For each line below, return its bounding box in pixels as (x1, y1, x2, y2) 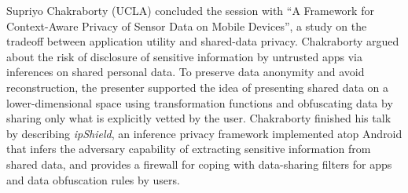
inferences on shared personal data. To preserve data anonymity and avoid (6, 64, 365, 80)
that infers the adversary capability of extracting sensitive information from (6, 140, 371, 157)
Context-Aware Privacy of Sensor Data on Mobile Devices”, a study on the (6, 17, 367, 34)
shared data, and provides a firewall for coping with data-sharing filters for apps (6, 155, 392, 172)
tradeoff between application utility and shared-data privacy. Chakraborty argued (6, 33, 399, 49)
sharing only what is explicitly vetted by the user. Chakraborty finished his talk (6, 110, 391, 126)
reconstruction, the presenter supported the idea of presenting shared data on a (6, 78, 389, 95)
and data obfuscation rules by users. (6, 171, 180, 188)
